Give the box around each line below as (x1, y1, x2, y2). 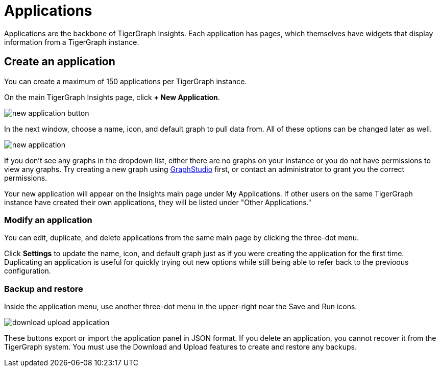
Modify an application (4, 214, 92, 225)
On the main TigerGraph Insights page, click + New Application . (4, 92, 220, 102)
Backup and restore (4, 283, 83, 294)
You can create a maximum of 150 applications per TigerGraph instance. (4, 77, 247, 86)
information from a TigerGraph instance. (4, 37, 139, 46)
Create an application (4, 55, 115, 68)
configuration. (4, 266, 51, 276)
